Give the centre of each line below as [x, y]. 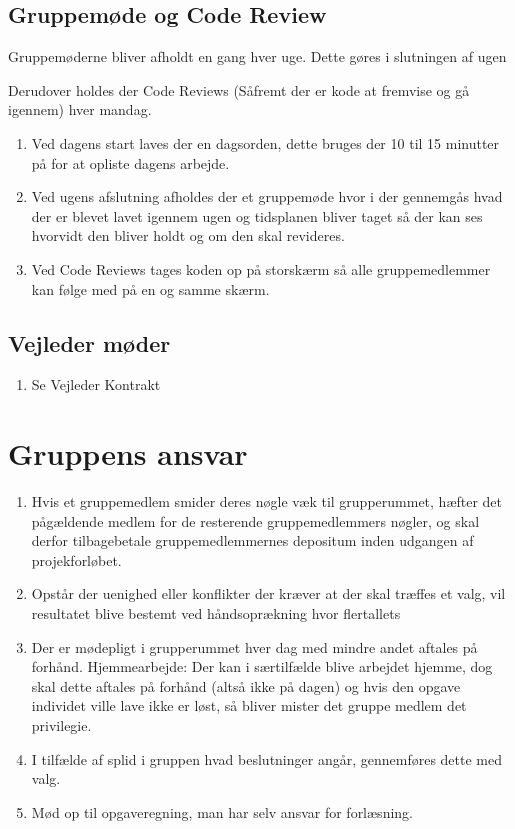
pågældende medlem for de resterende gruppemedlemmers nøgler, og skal [255, 520]
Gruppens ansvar [128, 453]
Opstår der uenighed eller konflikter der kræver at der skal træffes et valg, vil [268, 593]
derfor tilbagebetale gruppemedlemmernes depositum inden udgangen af [252, 540]
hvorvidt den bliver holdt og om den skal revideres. [188, 235]
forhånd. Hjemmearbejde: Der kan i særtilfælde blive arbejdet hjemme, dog [262, 666]
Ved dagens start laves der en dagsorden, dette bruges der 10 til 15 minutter [265, 142]
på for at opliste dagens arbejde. [130, 162]
